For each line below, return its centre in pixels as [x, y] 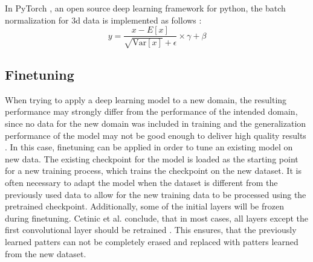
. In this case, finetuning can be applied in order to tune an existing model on [149, 147]
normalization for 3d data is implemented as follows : [103, 20]
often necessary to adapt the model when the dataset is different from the [141, 182]
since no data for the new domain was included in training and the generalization [156, 123]
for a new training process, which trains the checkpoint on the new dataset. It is [153, 171]
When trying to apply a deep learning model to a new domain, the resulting [146, 99]
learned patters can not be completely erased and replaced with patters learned [152, 241]
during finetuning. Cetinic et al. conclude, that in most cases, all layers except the [157, 218]
